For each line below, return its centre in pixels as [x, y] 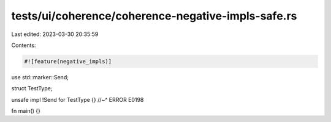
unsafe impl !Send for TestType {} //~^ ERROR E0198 [78, 99]
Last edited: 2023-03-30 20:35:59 [55, 34]
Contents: [24, 45]
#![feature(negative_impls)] [68, 61]
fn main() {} [26, 111]
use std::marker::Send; [40, 77]
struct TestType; [32, 88]
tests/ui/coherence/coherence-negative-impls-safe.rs [154, 16]
